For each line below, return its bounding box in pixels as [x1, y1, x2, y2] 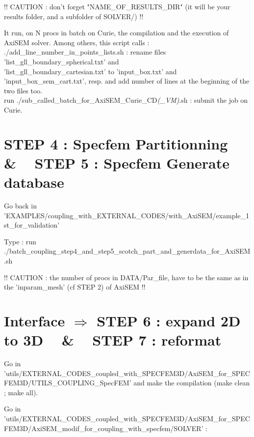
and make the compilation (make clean [133, 378, 250, 388]
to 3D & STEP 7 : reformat [4, 330, 222, 350]
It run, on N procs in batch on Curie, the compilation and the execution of [4, 28, 229, 38]
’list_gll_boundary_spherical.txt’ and [4, 56, 119, 66]
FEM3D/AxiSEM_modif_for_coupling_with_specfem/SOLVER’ [4, 423, 203, 433]
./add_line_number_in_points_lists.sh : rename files [4, 47, 166, 57]
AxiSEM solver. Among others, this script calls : [4, 37, 150, 47]
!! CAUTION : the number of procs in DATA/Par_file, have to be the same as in [4, 272, 249, 282]
